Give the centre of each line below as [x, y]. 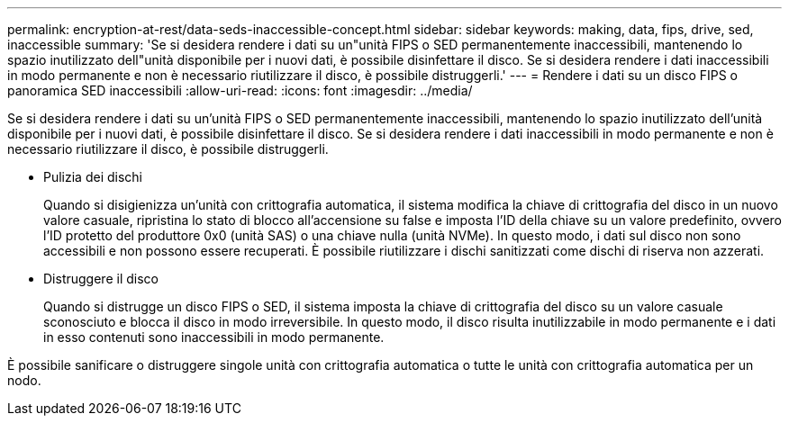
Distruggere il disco [101, 279]
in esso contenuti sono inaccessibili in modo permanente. [214, 337]
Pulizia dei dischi [93, 177]
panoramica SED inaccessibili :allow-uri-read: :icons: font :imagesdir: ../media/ [240, 90]
